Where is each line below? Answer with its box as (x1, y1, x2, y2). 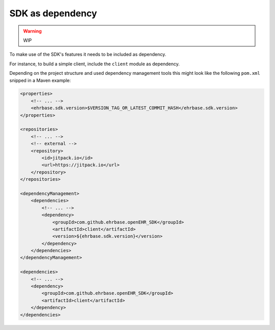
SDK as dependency (9, 8, 97, 19)
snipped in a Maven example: (9, 77, 71, 84)
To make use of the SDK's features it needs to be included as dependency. (9, 51, 167, 58)
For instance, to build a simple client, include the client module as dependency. (9, 61, 180, 67)
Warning (23, 28, 42, 34)
